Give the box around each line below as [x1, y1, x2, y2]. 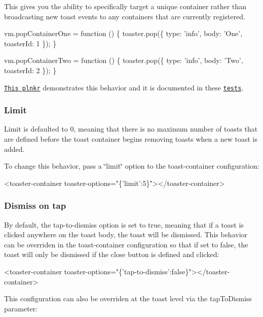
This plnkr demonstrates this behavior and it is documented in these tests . [4, 82, 244, 92]
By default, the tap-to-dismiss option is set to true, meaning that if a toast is [4, 219, 244, 230]
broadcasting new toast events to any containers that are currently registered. [4, 11, 245, 21]
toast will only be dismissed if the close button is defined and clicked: [4, 249, 219, 260]
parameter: [4, 303, 38, 313]
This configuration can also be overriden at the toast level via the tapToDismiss [4, 293, 252, 304]
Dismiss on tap [4, 199, 66, 212]
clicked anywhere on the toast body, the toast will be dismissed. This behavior [4, 229, 248, 240]
